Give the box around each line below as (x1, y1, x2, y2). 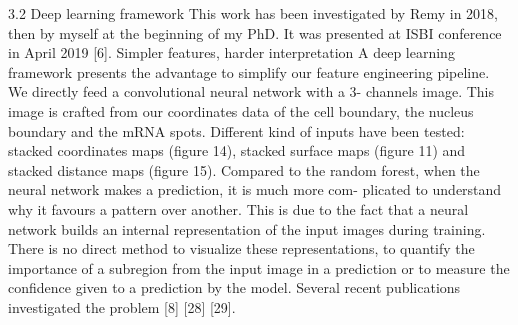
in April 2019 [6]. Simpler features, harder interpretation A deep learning (8, 42, 455, 63)
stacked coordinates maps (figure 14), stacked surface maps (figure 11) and (8, 140, 466, 161)
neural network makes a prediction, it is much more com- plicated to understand (8, 179, 502, 200)
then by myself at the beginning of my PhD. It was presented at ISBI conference (8, 22, 502, 43)
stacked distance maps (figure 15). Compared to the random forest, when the (8, 159, 480, 180)
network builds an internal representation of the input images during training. (8, 218, 486, 239)
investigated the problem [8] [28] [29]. (8, 296, 236, 317)
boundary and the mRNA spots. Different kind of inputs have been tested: (8, 120, 465, 141)
